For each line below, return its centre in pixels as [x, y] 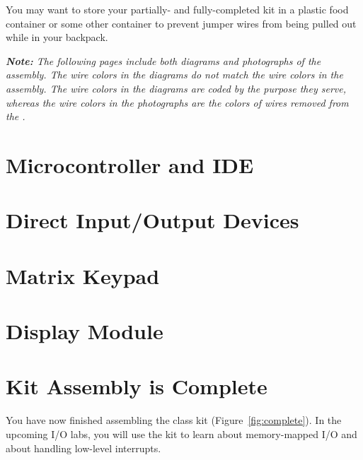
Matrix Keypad [83, 275]
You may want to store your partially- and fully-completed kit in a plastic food [177, 9]
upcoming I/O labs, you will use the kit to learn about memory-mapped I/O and [181, 434]
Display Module [85, 331]
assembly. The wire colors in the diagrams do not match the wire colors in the [174, 75]
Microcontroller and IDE [130, 164]
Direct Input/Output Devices [152, 220]
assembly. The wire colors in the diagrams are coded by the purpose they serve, [176, 88]
